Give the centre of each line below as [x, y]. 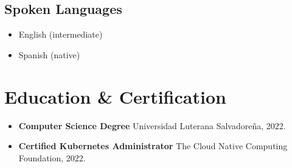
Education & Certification [115, 96]
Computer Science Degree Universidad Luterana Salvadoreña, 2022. [152, 125]
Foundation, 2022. [52, 157]
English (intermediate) [61, 34]
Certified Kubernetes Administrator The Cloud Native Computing [153, 146]
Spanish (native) [49, 54]
